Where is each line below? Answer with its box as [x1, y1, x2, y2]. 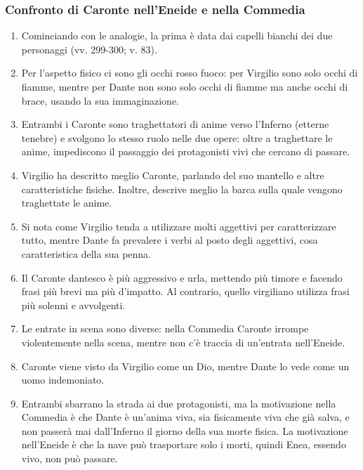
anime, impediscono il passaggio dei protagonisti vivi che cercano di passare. [21, 144, 350, 159]
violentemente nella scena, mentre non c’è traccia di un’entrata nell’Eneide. [21, 334, 345, 349]
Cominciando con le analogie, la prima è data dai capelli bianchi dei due [21, 28, 333, 43]
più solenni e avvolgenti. [21, 297, 126, 312]
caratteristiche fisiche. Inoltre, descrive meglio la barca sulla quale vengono [21, 181, 343, 196]
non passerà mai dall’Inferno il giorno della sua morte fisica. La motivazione [21, 423, 348, 438]
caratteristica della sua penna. [21, 246, 151, 261]
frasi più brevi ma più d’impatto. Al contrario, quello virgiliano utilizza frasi [21, 284, 350, 299]
